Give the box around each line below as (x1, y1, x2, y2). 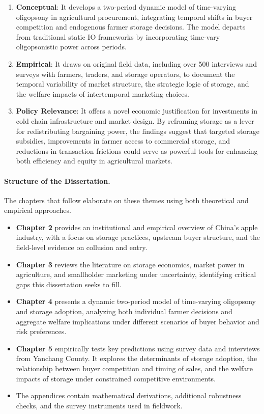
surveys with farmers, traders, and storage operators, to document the (16, 68, 235, 79)
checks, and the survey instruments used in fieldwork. (16, 400, 183, 410)
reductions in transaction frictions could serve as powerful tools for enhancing (16, 145, 258, 156)
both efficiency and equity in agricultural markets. (16, 155, 172, 166)
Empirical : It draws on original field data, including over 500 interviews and (16, 58, 257, 69)
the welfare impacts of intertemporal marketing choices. (16, 88, 189, 99)
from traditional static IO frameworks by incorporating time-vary (16, 31, 220, 42)
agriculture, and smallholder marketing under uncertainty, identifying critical (16, 269, 256, 280)
